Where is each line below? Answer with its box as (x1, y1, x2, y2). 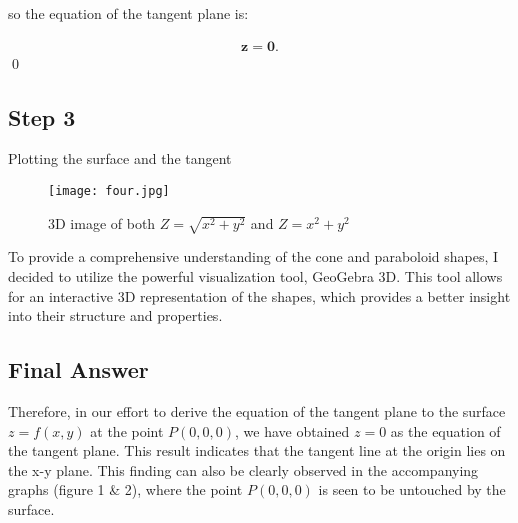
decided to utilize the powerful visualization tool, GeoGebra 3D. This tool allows (8, 266, 503, 286)
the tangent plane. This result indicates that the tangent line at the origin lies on (8, 440, 506, 461)
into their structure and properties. (8, 305, 223, 326)
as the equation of (390, 420, 501, 441)
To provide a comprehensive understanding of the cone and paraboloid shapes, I (8, 246, 499, 267)
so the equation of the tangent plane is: (8, 3, 249, 23)
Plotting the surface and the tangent (8, 148, 232, 169)
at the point (90, 420, 164, 441)
